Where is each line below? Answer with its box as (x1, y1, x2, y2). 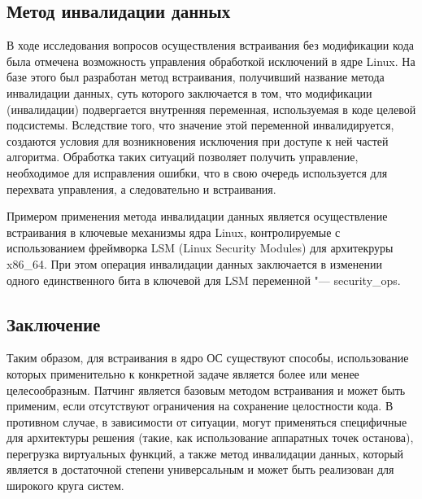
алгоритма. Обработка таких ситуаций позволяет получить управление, (7, 148, 359, 165)
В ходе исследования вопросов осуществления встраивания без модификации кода (7, 37, 415, 54)
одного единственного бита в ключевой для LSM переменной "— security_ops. (7, 271, 401, 288)
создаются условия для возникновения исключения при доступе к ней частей (7, 132, 389, 149)
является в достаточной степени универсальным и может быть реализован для (7, 461, 394, 478)
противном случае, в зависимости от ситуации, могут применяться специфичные (7, 413, 407, 430)
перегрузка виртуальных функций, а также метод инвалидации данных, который (7, 444, 404, 462)
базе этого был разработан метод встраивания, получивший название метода (7, 68, 385, 85)
